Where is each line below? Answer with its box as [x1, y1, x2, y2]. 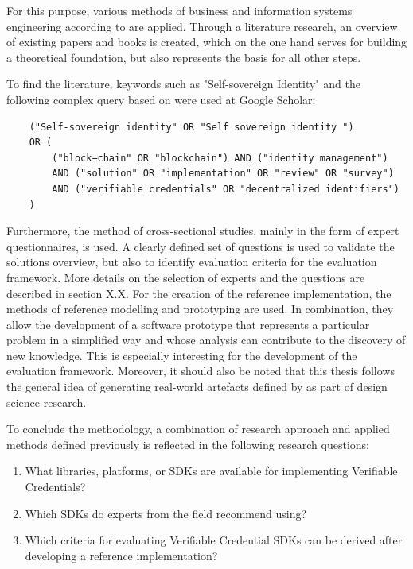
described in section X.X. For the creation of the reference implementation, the [6, 284, 392, 301]
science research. [6, 393, 87, 410]
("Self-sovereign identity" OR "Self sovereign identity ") [29, 121, 354, 133]
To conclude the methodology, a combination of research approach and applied [6, 420, 390, 437]
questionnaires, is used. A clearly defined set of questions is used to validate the [6, 238, 395, 254]
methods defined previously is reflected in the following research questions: [6, 435, 370, 452]
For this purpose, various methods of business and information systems [6, 2, 353, 18]
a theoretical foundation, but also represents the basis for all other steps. [6, 48, 361, 65]
